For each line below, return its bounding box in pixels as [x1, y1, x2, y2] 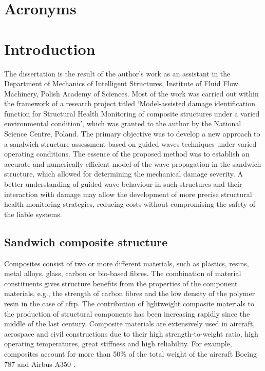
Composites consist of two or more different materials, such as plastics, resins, [4, 258, 249, 268]
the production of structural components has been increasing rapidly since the [4, 308, 250, 319]
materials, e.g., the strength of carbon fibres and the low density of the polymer [4, 288, 255, 299]
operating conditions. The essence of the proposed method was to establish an [4, 148, 250, 159]
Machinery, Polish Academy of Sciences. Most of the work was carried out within [4, 88, 259, 99]
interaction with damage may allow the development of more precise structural [4, 188, 252, 199]
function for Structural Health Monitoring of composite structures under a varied [4, 108, 260, 119]
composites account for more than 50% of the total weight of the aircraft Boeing [4, 348, 257, 359]
